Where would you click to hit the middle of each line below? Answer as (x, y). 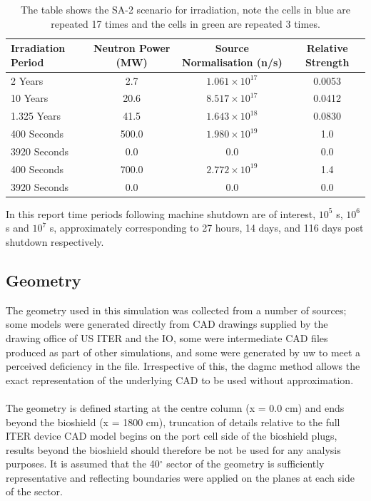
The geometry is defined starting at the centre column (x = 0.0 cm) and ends (175, 407)
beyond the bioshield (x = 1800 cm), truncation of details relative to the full (173, 422)
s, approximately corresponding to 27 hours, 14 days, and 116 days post (207, 228)
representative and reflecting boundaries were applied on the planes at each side (180, 477)
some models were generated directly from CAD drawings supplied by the (167, 324)
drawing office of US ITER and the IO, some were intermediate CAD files (167, 337)
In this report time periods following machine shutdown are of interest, (161, 213)
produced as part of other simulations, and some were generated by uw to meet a (183, 352)
